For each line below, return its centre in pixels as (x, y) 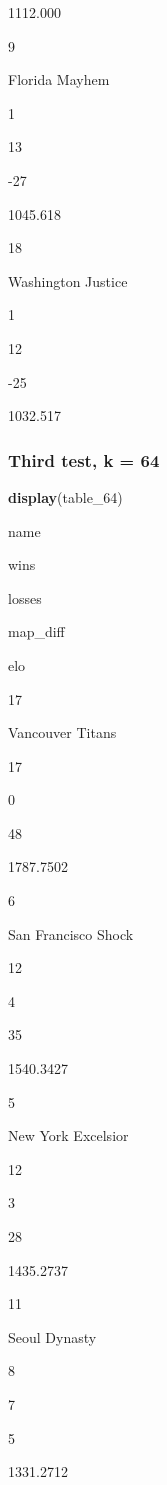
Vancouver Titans (62, 732)
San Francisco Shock (71, 933)
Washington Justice (68, 280)
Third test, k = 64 (84, 459)
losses (25, 597)
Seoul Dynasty (52, 1336)
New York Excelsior (68, 1135)
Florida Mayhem (59, 79)
